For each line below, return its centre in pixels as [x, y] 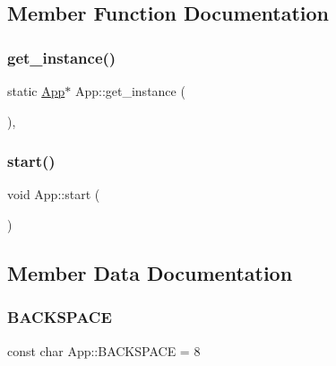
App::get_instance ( [130, 91]
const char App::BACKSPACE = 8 [104, 350]
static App [36, 91]
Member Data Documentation [150, 272]
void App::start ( [54, 194]
